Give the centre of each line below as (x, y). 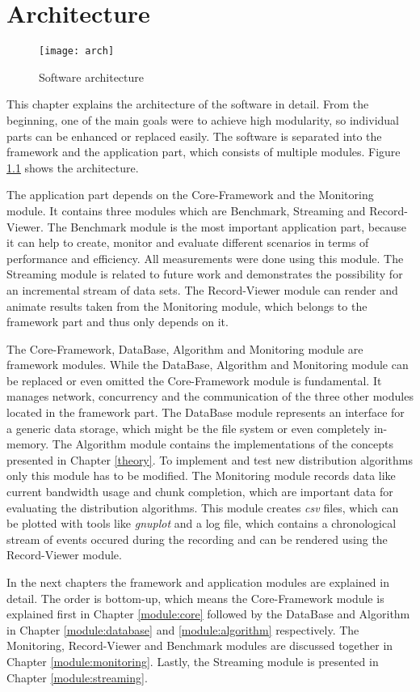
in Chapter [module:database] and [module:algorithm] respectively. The (183, 629)
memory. (28, 444)
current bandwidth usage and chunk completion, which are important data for (200, 492)
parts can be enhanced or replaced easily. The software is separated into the (194, 136)
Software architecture (92, 76)
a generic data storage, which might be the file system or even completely (189, 428)
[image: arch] (77, 51)
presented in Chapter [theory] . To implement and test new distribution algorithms (210, 459)
